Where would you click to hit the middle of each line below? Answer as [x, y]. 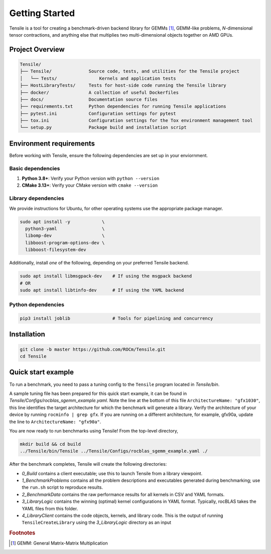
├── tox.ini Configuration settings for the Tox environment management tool [136, 121]
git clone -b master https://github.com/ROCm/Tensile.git [93, 349]
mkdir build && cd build [50, 444]
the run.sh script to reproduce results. [62, 487]
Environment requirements [52, 143]
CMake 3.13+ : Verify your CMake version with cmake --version [90, 185]
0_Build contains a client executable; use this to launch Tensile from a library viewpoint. [112, 473]
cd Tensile [33, 357]
